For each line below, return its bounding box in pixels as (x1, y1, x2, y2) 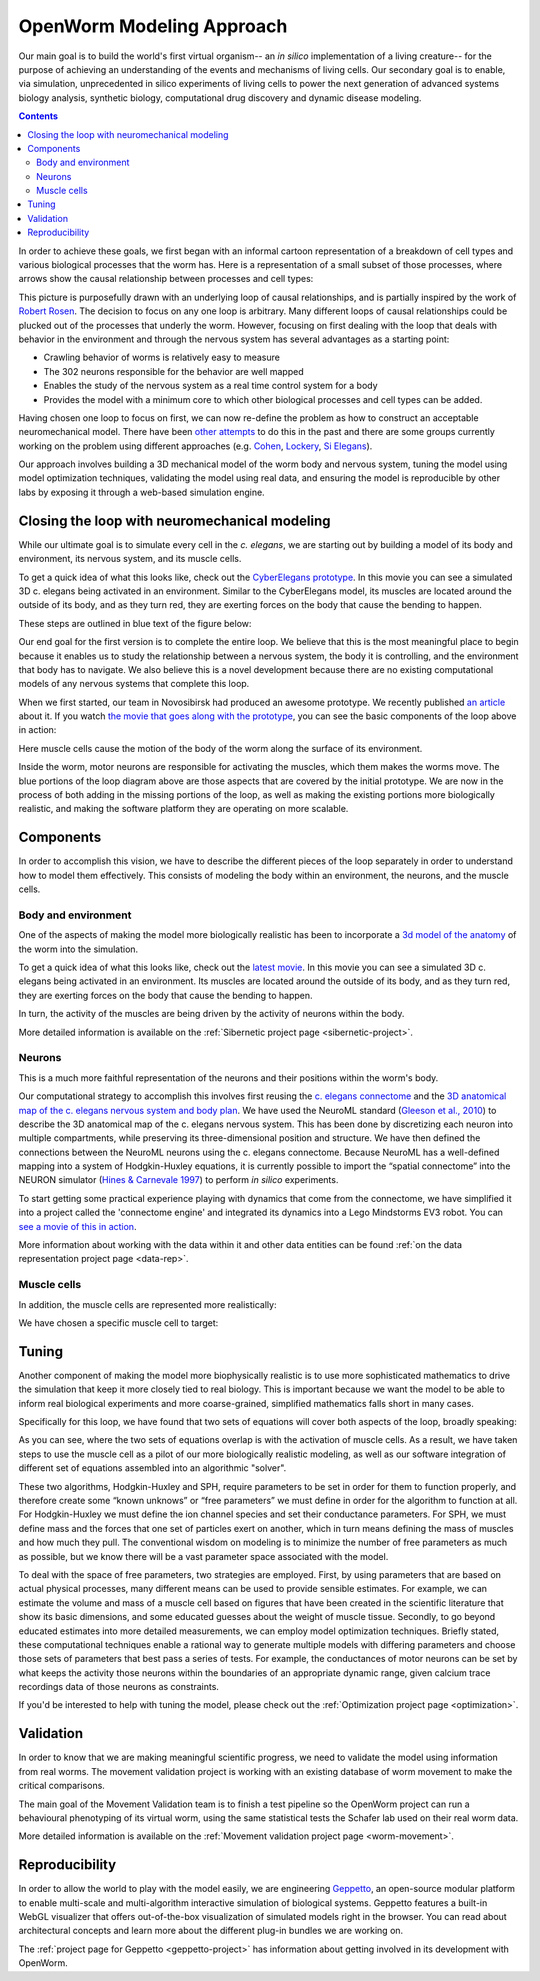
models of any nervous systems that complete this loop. (18, 678, 250, 690)
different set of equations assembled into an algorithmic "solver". (18, 1462, 287, 1474)
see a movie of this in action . (18, 1220, 137, 1232)
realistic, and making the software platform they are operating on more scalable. (18, 803, 349, 815)
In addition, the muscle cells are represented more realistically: (18, 1298, 277, 1310)
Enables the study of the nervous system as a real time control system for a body (43, 380, 379, 392)
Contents (18, 110, 59, 122)
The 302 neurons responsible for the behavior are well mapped (43, 365, 304, 377)
